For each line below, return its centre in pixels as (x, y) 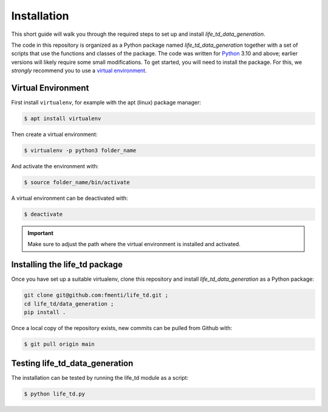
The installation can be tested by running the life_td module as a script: (100, 378)
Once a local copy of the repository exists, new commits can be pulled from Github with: (121, 328)
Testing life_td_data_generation (72, 364)
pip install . (45, 312)
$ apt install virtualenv (63, 118)
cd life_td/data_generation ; (69, 304)
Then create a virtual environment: (54, 134)
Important (41, 233)
